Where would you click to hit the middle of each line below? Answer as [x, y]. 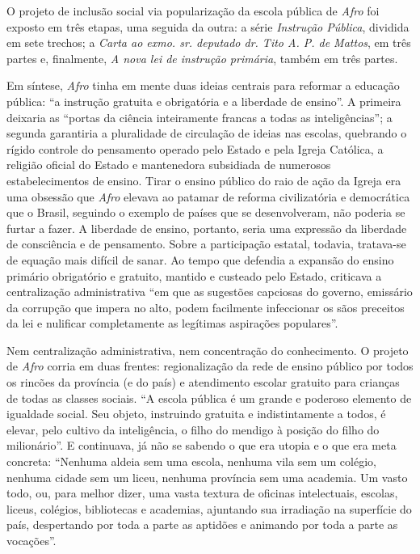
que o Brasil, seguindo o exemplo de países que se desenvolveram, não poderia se [206, 212]
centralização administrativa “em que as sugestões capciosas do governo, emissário [210, 292]
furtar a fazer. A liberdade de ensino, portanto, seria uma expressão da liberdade [207, 228]
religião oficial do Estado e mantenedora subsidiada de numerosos [169, 165]
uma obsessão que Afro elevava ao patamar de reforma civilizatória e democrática [208, 196]
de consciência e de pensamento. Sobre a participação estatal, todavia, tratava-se [206, 244]
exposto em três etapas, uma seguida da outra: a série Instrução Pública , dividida [208, 26]
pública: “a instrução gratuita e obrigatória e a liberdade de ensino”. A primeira [204, 101]
